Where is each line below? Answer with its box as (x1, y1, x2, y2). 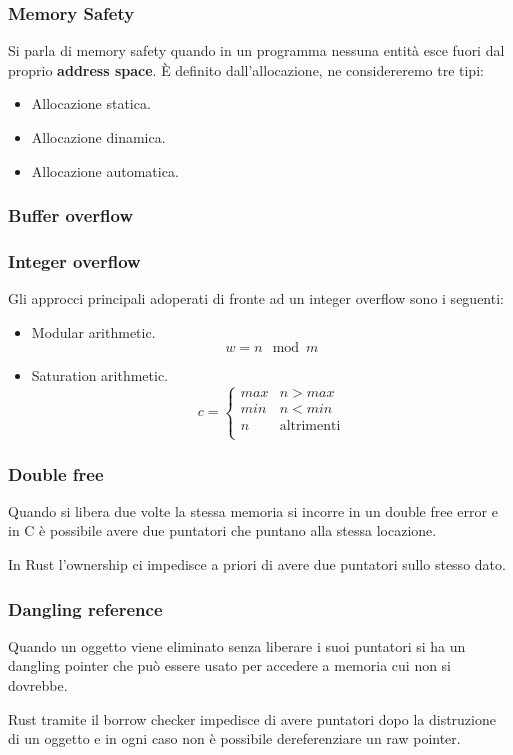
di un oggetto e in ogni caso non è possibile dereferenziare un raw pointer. (8, 728, 461, 749)
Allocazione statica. (31, 93, 151, 114)
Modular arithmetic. (31, 321, 156, 342)
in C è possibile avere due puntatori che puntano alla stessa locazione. (8, 520, 437, 541)
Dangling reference (8, 596, 163, 621)
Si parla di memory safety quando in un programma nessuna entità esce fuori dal (8, 40, 505, 61)
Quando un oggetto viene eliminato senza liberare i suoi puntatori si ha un (8, 635, 466, 656)
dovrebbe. (8, 675, 68, 696)
